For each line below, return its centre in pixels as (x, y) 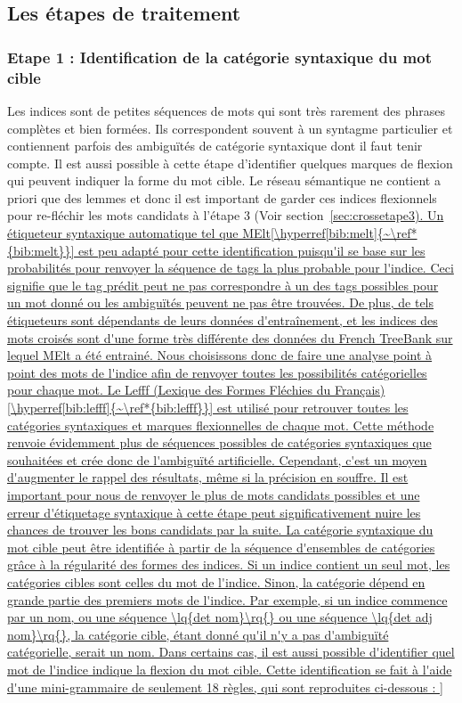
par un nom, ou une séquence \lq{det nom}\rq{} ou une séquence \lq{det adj (220, 617)
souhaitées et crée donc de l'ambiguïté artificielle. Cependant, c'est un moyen (217, 459)
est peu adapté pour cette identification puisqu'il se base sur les (252, 250)
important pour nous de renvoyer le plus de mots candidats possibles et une (214, 494)
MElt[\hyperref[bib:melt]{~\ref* (330, 233)
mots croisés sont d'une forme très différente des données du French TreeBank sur (230, 337)
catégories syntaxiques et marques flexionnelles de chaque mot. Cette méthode (221, 425)
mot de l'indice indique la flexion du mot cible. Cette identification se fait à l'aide (230, 669)
